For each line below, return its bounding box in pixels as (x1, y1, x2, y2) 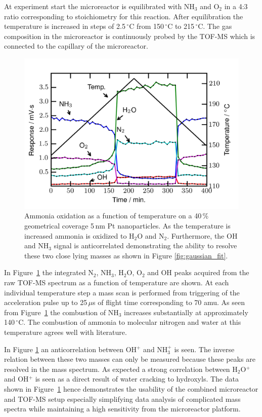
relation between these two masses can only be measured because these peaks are (4, 354, 255, 364)
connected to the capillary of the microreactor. (4, 41, 148, 51)
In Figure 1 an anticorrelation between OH (4, 344, 137, 354)
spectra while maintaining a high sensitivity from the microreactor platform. (4, 403, 241, 414)
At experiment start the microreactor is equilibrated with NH (4, 1, 195, 11)
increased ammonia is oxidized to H (24, 230, 135, 241)
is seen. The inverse (174, 344, 235, 354)
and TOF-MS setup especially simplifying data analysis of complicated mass (4, 393, 241, 404)
